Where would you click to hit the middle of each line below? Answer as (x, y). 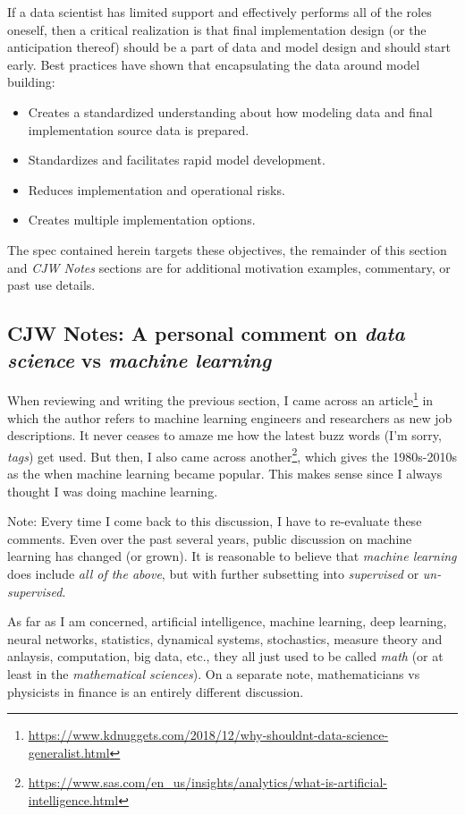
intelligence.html (73, 799)
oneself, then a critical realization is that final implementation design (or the (217, 29)
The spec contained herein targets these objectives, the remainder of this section (227, 249)
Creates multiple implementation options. (142, 220)
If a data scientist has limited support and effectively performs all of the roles (220, 12)
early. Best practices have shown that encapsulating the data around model (214, 64)
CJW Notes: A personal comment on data (206, 333)
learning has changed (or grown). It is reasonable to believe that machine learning (232, 556)
